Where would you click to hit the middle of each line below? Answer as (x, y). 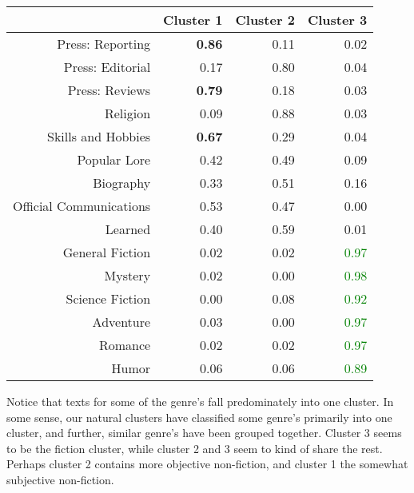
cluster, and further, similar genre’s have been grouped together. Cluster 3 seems (204, 433)
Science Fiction (108, 298)
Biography (122, 183)
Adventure (121, 322)
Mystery (127, 275)
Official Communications (82, 206)
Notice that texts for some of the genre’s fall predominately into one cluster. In (200, 401)
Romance (125, 345)
